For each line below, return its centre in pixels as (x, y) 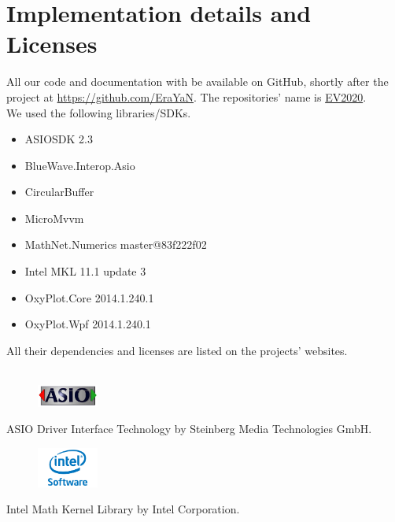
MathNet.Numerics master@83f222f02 (116, 244)
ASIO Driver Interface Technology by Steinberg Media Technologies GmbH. (189, 429)
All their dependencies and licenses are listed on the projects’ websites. (177, 350)
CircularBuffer (59, 192)
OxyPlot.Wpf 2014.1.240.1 (88, 324)
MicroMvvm (54, 218)
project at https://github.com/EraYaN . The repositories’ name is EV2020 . (186, 96)
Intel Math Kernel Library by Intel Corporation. (123, 509)
